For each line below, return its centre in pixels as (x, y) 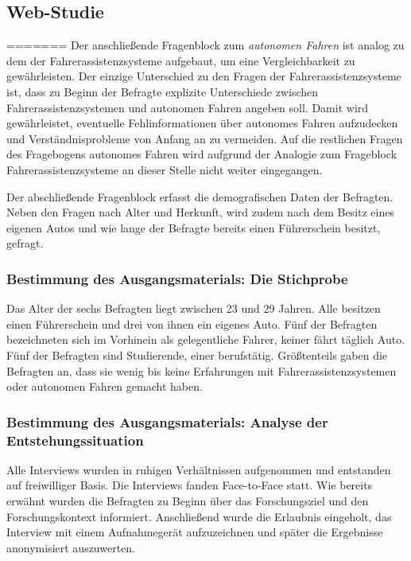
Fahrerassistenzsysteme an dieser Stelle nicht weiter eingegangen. (165, 169)
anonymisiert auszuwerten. (71, 547)
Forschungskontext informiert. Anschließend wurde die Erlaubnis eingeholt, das (199, 516)
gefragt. (25, 243)
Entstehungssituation (75, 440)
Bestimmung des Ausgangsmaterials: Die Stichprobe (177, 278)
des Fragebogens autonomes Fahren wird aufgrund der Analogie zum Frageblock (202, 154)
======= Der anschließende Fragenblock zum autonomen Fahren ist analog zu (205, 45)
